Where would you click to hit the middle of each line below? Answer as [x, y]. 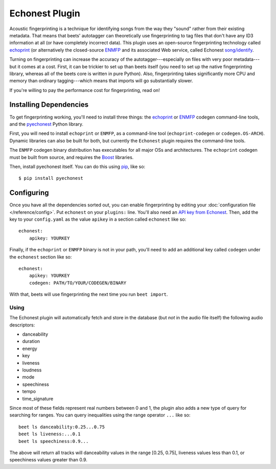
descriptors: [22, 325]
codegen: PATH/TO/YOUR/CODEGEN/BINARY [78, 283]
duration [31, 341]
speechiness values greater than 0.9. [49, 460]
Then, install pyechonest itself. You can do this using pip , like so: [77, 167]
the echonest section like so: [41, 257]
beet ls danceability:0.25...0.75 [62, 427]
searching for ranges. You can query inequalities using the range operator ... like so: [100, 415]
